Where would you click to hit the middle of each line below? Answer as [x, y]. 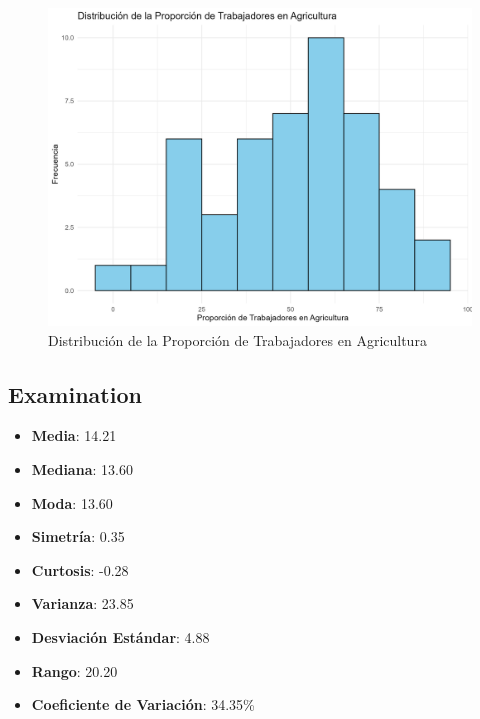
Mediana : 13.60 [82, 468]
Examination [75, 393]
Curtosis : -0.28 [80, 569]
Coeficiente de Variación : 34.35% [143, 704]
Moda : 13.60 [72, 502]
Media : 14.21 [74, 435]
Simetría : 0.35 [78, 536]
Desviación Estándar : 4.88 [120, 636]
